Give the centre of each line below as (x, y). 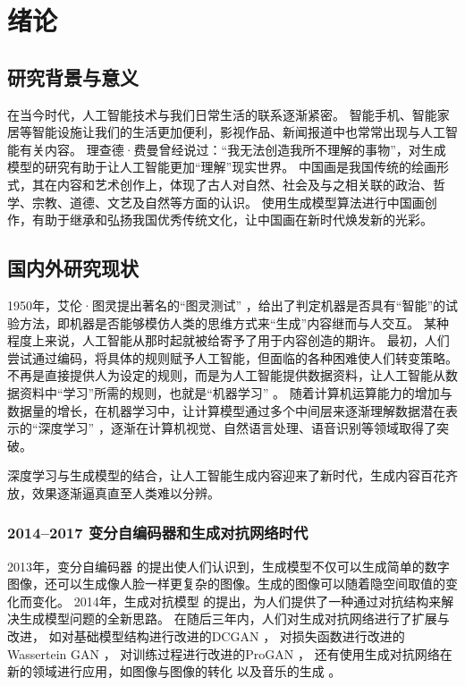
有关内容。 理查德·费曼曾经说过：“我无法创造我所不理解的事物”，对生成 (232, 149)
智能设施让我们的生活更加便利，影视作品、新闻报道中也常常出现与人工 (238, 132)
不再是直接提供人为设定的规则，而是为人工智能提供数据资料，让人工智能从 (226, 375)
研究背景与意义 (73, 76)
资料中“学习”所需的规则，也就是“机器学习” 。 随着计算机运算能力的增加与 (236, 392)
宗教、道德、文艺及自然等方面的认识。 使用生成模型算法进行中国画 (228, 202)
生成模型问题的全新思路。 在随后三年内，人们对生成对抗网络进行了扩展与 (234, 618)
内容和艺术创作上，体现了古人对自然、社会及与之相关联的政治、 (245, 184)
